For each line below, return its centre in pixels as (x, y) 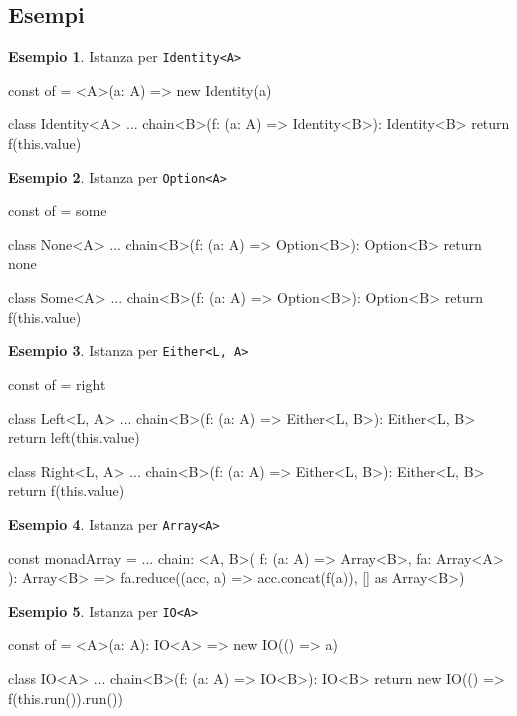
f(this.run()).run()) (65, 697)
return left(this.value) (74, 437)
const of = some (57, 210)
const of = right (57, 383)
